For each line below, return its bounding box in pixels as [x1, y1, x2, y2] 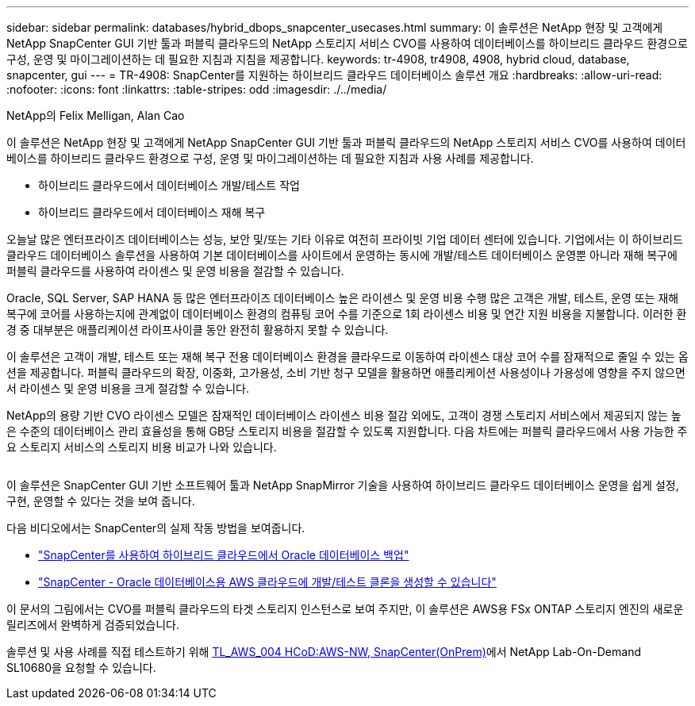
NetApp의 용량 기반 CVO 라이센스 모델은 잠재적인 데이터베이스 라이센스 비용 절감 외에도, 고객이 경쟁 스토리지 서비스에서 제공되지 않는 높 [6, 409, 682, 422]
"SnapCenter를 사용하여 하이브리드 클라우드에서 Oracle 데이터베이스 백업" [38, 548, 409, 562]
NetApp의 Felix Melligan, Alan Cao [6, 109, 185, 122]
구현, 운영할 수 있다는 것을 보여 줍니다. [6, 494, 195, 508]
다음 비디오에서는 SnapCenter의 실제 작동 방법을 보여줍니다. [6, 521, 305, 535]
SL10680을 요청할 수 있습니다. [6, 661, 156, 674]
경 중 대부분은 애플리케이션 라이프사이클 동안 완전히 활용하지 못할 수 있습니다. [6, 323, 389, 336]
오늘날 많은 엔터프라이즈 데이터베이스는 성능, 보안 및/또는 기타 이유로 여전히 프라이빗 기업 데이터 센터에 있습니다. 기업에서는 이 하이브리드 [6, 232, 683, 246]
